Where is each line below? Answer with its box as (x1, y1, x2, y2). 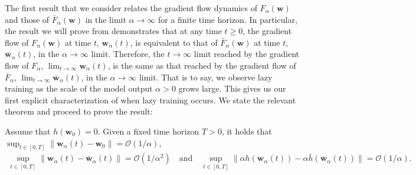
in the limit (85, 13, 126, 25)
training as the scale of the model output (5, 82, 153, 95)
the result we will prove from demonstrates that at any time (5, 25, 222, 37)
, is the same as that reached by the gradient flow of (107, 59, 296, 71)
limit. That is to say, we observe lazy (139, 70, 273, 83)
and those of (5, 13, 50, 25)
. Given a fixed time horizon (97, 124, 199, 137)
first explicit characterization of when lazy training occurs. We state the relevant (5, 93, 296, 106)
